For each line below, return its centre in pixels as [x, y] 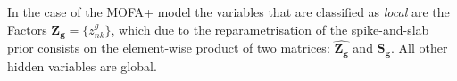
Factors [27, 29]
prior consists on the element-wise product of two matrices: [169, 48]
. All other [419, 48]
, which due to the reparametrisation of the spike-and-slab [270, 29]
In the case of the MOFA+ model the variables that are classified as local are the [228, 12]
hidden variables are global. [82, 65]
